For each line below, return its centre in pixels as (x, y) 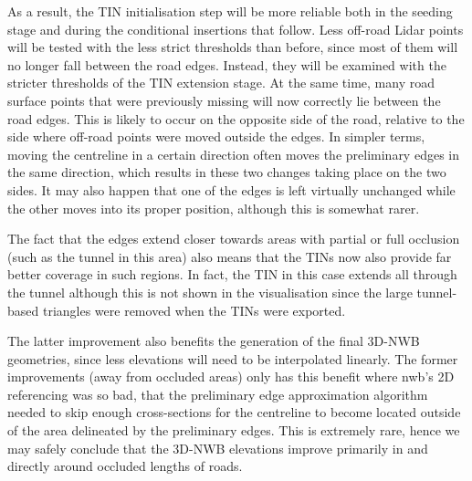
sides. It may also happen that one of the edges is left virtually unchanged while (231, 189)
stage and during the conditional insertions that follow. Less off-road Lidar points (236, 29)
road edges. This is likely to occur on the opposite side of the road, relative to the (236, 118)
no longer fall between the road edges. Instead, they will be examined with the (227, 64)
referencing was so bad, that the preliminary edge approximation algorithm (218, 394)
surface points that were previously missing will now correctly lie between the (224, 100)
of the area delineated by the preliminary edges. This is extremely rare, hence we (234, 430)
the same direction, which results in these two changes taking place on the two (227, 172)
